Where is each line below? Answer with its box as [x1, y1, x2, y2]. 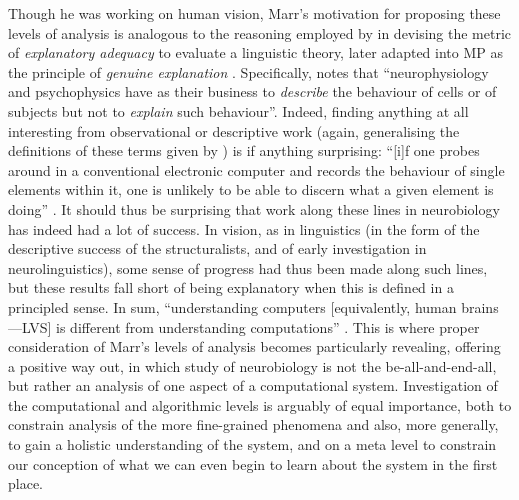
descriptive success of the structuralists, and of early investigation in [8, 238, 427, 259]
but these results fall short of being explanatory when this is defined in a [8, 277, 454, 298]
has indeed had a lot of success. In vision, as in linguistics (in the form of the [8, 218, 480, 239]
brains [461, 296, 499, 317]
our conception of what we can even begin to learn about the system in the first [8, 453, 498, 474]
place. [8, 473, 43, 494]
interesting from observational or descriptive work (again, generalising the [8, 120, 460, 141]
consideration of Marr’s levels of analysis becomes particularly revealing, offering [8, 336, 501, 357]
